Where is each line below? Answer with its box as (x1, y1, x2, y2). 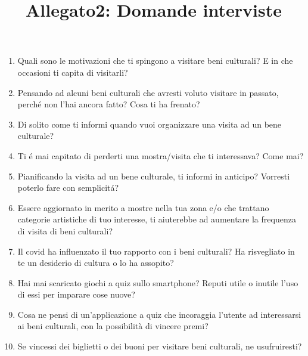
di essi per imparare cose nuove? (17, 288, 135, 301)
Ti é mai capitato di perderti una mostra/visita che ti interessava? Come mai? (17, 149, 304, 162)
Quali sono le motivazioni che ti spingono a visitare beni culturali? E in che (17, 54, 293, 67)
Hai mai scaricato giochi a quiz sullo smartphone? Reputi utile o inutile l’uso (17, 276, 298, 289)
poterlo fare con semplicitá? (17, 181, 119, 194)
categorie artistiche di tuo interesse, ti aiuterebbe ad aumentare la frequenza (17, 213, 296, 225)
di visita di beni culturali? (17, 224, 113, 237)
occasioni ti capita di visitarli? (17, 66, 128, 78)
